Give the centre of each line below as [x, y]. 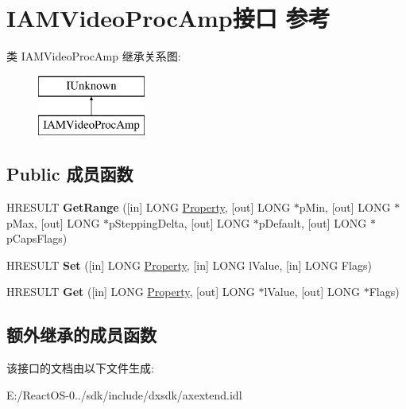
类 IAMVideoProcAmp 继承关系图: [94, 56]
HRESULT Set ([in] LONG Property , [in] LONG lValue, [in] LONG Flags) [189, 265]
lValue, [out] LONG [312, 292]
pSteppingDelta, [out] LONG [180, 222]
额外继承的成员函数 [81, 335]
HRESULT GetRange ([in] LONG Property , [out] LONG [149, 207]
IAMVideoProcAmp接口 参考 [168, 18]
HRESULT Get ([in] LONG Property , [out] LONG [131, 292]
